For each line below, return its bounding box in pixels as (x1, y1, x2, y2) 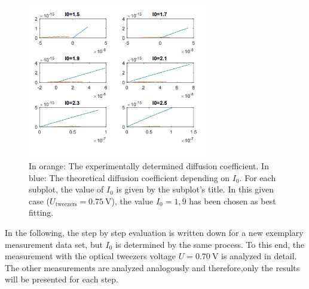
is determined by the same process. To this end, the (115, 238, 305, 250)
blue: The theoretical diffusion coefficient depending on (29, 171, 230, 184)
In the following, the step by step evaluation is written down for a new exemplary (5, 226, 304, 238)
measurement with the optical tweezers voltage (5, 250, 176, 262)
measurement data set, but (5, 238, 103, 250)
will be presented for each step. (5, 273, 118, 285)
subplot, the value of (29, 183, 104, 195)
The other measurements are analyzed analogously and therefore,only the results (5, 261, 300, 274)
